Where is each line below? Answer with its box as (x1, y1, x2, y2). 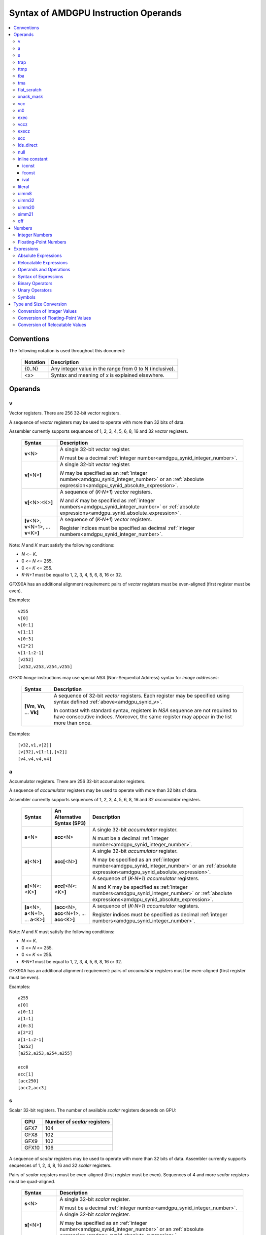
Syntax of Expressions (18, 273, 64, 279)
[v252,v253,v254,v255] (18, 663, 73, 669)
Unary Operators (18, 287, 52, 293)
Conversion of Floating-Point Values (18, 315, 91, 321)
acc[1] (18, 1071, 34, 1077)
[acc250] (18, 1078, 39, 1084)
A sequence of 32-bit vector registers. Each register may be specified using (53, 692, 230, 699)
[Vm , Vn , (24, 702, 46, 709)
